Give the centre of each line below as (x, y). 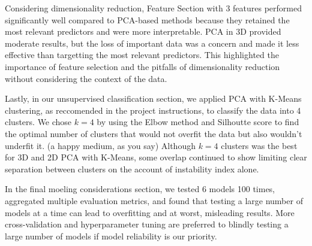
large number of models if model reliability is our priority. (111, 236)
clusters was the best (259, 145)
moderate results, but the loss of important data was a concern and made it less (152, 43)
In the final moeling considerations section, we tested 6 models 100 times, (140, 189)
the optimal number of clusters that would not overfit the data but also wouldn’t (154, 133)
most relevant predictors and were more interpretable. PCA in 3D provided (143, 31)
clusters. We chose (38, 122)
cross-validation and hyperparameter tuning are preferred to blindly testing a (147, 224)
